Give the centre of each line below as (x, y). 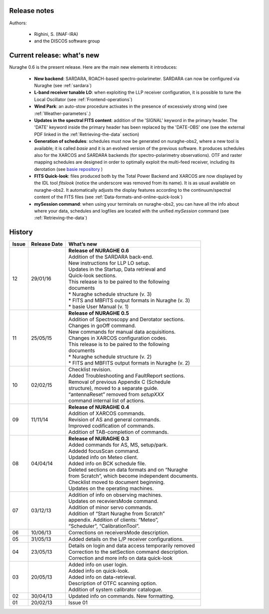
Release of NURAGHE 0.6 (99, 250)
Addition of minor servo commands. (111, 507)
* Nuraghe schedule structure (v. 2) (110, 357)
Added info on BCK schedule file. (107, 464)
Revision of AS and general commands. (115, 420)
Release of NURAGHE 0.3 (99, 439)
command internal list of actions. (107, 401)
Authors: (18, 23)
